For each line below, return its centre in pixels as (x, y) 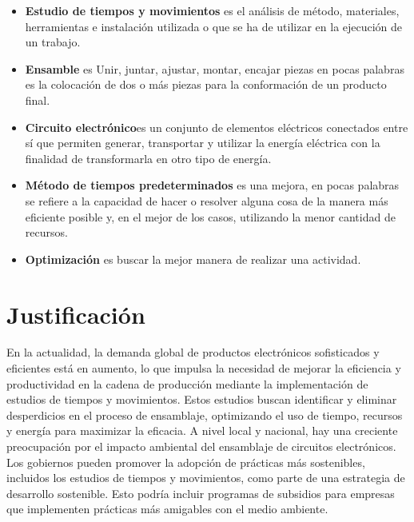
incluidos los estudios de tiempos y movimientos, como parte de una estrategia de (206, 478)
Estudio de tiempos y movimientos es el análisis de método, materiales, (212, 10)
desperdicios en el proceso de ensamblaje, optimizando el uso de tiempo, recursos (205, 414)
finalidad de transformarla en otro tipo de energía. (148, 158)
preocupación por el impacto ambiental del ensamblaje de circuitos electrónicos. (201, 446)
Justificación (76, 314)
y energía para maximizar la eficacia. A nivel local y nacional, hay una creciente (202, 430)
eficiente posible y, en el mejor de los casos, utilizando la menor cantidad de (210, 216)
